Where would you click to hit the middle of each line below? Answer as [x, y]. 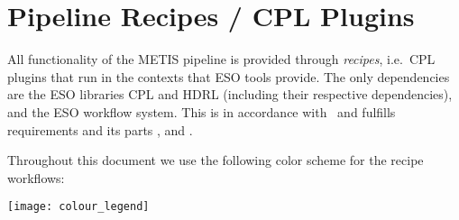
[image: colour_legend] [78, 207]
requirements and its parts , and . [100, 129]
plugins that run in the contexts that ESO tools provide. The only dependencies [229, 76]
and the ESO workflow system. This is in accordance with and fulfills [202, 111]
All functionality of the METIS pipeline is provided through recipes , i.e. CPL [221, 59]
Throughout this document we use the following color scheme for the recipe [216, 160]
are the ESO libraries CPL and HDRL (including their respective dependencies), [230, 94]
